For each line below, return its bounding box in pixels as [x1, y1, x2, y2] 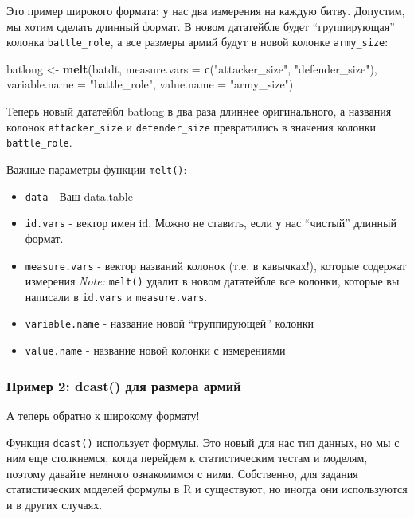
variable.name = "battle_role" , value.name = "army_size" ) [6, 76, 294, 92]
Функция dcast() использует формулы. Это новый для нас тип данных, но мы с [6, 434, 400, 450]
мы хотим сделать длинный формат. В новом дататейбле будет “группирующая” [6, 18, 395, 34]
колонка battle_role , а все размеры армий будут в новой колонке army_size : [6, 33, 389, 50]
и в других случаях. [6, 496, 103, 513]
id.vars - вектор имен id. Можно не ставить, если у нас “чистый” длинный [25, 214, 396, 231]
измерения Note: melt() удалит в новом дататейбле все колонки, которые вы [25, 273, 400, 289]
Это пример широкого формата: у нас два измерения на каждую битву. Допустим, [6, 2, 405, 18]
